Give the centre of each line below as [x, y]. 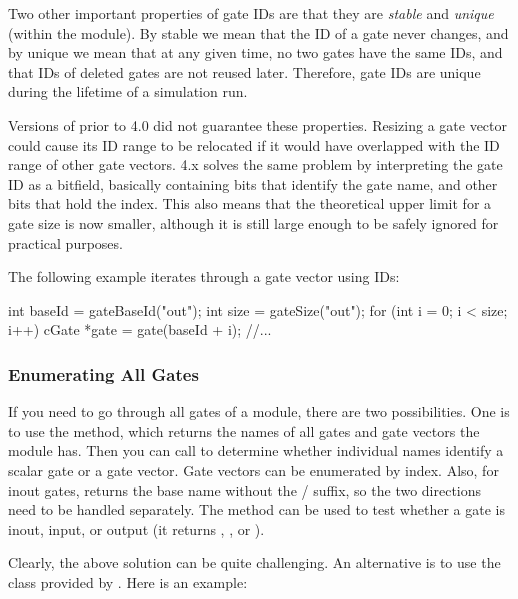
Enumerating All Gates [103, 373]
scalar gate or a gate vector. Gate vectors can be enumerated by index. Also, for [253, 469]
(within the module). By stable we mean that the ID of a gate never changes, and [258, 32]
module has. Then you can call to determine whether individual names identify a [256, 450]
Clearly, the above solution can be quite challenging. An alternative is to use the [254, 562]
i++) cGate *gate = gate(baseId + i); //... [140, 329]
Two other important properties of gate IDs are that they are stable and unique [251, 13]
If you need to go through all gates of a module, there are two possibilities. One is [259, 411]
